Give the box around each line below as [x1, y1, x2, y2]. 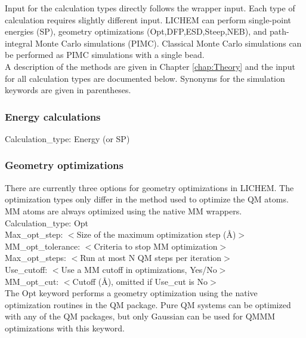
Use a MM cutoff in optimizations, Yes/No [61, 263, 217, 275]
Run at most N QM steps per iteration [80, 251, 222, 264]
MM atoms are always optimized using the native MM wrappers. [5, 204, 242, 217]
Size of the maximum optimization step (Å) [76, 228, 236, 241]
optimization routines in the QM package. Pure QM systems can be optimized [5, 298, 291, 311]
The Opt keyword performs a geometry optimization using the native [5, 287, 258, 299]
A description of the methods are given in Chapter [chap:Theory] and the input [5, 60, 295, 72]
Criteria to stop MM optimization [94, 239, 218, 252]
